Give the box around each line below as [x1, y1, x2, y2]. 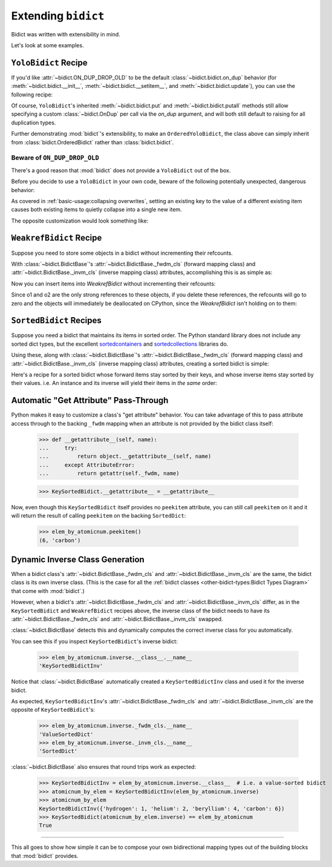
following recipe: [11, 91, 53, 98]
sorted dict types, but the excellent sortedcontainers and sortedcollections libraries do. [11, 340, 229, 347]
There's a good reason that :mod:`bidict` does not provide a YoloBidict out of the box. [11, 167, 231, 174]
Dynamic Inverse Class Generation [11, 554, 145, 564]
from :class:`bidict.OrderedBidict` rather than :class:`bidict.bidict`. [11, 138, 174, 146]
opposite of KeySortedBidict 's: [11, 706, 95, 714]
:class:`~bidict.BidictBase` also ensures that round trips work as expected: [11, 763, 197, 771]
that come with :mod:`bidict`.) [11, 587, 85, 594]
